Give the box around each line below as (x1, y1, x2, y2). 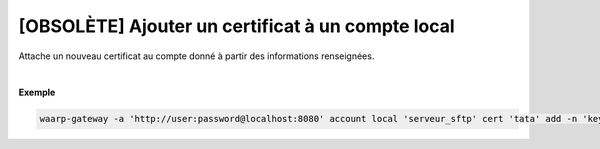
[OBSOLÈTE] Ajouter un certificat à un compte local (18, 15, 455, 37)
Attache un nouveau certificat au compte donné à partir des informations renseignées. (18, 50, 375, 62)
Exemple (18, 86, 56, 99)
